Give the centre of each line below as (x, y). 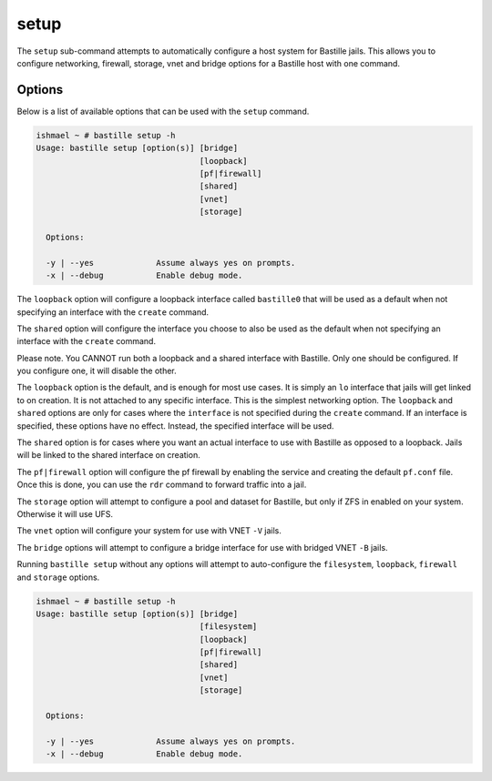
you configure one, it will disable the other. (97, 371)
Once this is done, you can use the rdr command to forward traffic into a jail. (162, 485)
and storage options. (58, 577)
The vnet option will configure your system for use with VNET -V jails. (149, 531)
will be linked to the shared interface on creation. (108, 455)
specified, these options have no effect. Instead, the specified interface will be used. (175, 426)
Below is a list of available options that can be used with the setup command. (163, 111)
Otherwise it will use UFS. (65, 513)
